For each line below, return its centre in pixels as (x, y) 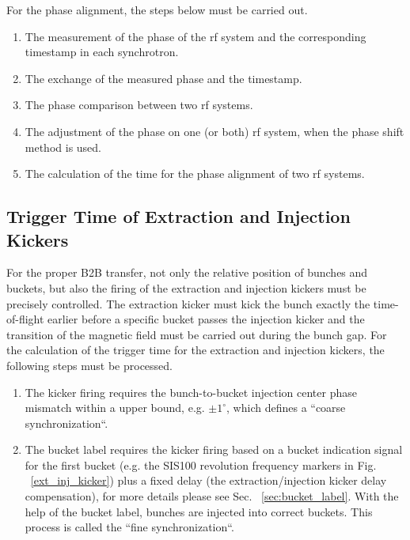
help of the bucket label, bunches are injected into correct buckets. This (199, 511)
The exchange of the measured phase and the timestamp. (163, 78)
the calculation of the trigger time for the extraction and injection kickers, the (196, 350)
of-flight (25, 319)
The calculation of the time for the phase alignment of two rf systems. (195, 174)
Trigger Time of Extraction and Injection (178, 216)
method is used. (63, 147)
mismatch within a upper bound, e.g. (115, 408)
